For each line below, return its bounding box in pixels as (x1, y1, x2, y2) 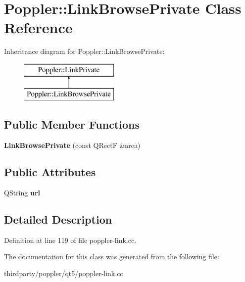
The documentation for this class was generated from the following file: (4, 251, 219, 262)
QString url (4, 188, 41, 198)
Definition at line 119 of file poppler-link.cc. (4, 235, 137, 245)
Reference (4, 17, 73, 38)
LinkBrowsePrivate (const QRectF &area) (4, 140, 141, 150)
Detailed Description (4, 212, 112, 227)
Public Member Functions (4, 117, 140, 132)
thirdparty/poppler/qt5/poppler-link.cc (4, 268, 123, 279)
